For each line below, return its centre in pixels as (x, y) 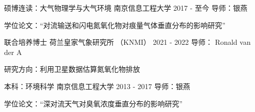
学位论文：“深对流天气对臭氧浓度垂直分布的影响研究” (94, 103)
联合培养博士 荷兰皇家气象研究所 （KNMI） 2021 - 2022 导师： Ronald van (127, 42)
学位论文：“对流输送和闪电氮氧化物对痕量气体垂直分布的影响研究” (115, 25)
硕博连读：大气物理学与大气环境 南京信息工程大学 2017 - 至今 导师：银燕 (126, 8)
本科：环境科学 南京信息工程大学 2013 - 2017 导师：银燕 (97, 86)
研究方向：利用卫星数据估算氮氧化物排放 (72, 69)
